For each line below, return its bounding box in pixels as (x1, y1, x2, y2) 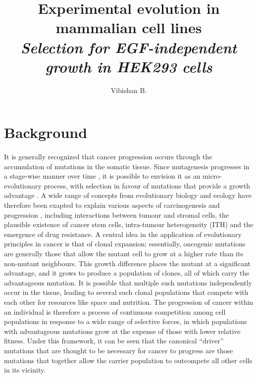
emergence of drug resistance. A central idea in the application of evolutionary (4, 229, 242, 239)
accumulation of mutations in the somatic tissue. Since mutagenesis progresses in (4, 161, 250, 171)
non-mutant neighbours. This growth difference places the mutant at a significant (4, 258, 251, 268)
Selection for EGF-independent (20, 37, 237, 57)
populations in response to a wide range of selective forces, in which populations (4, 316, 247, 327)
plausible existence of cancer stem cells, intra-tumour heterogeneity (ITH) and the (4, 219, 254, 230)
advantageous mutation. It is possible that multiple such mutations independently (4, 277, 252, 287)
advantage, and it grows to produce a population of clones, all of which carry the (4, 268, 250, 278)
